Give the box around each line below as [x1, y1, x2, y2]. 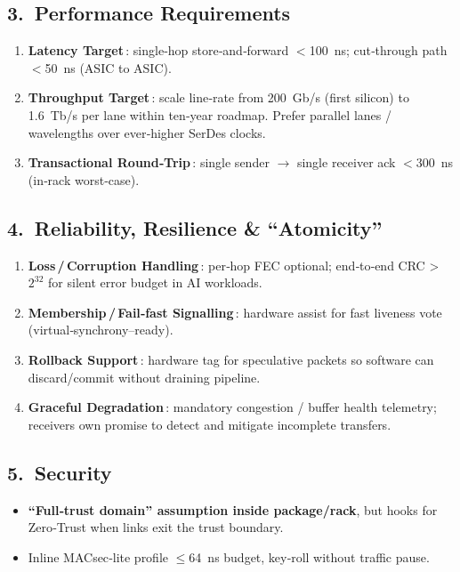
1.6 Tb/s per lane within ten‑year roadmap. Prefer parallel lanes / [28, 105, 391, 124]
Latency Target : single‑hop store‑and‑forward [28, 41, 289, 60]
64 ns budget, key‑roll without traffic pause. [189, 547, 430, 566]
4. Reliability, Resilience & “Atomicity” [7, 213, 383, 241]
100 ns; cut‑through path [309, 41, 448, 60]
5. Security [7, 458, 112, 486]
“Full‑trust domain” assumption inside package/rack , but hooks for [28, 500, 438, 519]
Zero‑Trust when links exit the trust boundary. [28, 518, 284, 536]
